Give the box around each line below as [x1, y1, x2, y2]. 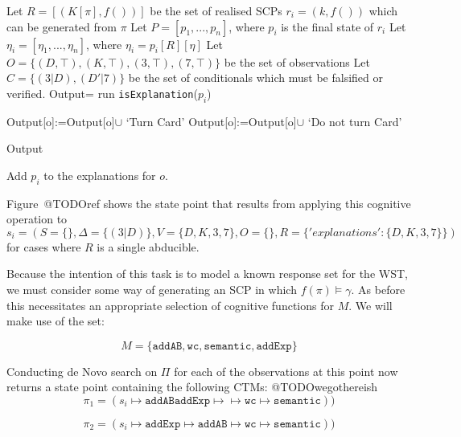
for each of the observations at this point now [174, 362, 398, 379]
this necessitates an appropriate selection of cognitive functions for [6, 296, 334, 313]
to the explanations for [43, 166, 156, 183]
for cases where [6, 238, 81, 255]
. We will [348, 296, 393, 313]
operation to [6, 210, 68, 227]
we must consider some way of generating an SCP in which [6, 280, 297, 297]
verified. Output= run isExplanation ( [6, 84, 198, 101]
